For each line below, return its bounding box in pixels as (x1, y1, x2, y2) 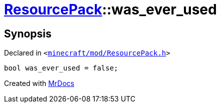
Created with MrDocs (4, 79, 75, 88)
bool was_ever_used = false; (4, 64, 118, 72)
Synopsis (4, 27, 52, 40)
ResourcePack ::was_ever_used (4, 1, 217, 18)
